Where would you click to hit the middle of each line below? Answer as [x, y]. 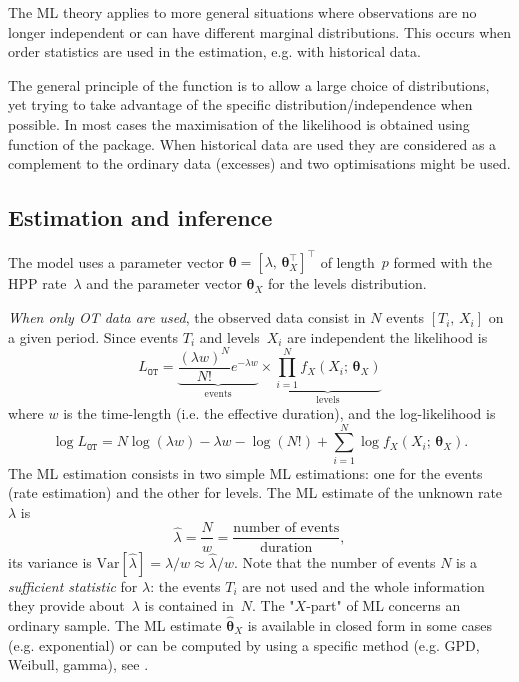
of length [347, 261]
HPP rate [37, 283]
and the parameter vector [164, 283]
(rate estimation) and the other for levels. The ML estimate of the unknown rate [255, 492]
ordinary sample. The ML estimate [115, 624]
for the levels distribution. [347, 283]
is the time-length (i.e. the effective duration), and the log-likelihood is [279, 412]
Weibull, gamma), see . [78, 664]
